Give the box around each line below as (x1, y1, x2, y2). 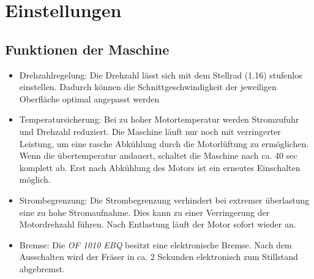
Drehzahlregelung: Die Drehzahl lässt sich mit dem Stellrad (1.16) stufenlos (19, 68, 302, 81)
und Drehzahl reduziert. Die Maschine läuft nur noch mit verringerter (19, 124, 281, 137)
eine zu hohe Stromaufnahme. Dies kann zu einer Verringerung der (19, 205, 270, 218)
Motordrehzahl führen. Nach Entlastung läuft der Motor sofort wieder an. (19, 218, 296, 231)
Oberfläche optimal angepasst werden (19, 92, 160, 105)
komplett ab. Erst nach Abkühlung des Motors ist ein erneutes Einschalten (19, 161, 301, 174)
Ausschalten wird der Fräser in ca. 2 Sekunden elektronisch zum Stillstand (19, 250, 298, 263)
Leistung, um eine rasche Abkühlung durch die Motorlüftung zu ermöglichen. (19, 137, 309, 150)
